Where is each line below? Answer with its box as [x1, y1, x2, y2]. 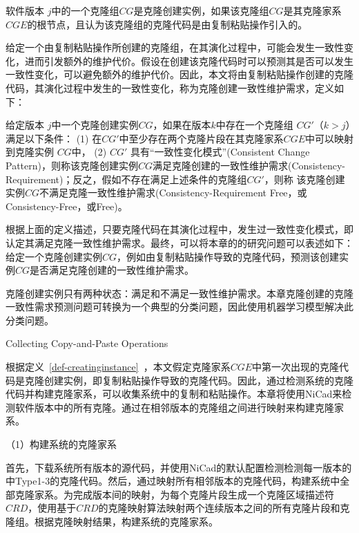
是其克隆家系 [283, 3, 342, 17]
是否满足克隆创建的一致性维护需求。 [30, 263, 195, 277]
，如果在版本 [153, 118, 211, 132]
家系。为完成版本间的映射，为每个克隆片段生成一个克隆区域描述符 [34, 487, 334, 501]
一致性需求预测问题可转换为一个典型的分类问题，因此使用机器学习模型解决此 [6, 299, 353, 314]
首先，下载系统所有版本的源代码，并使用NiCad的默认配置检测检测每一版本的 [6, 460, 352, 474]
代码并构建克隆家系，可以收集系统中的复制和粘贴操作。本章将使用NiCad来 [6, 386, 342, 401]
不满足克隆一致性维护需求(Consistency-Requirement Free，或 [39, 185, 307, 200]
